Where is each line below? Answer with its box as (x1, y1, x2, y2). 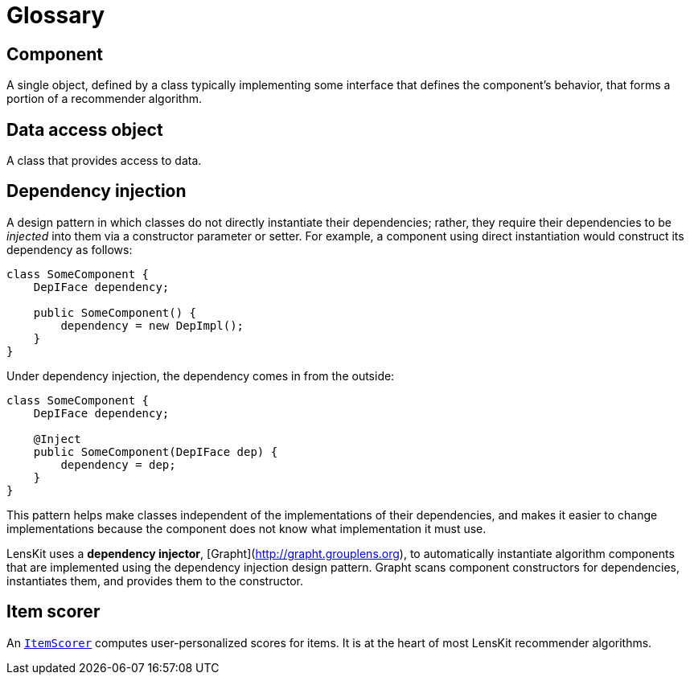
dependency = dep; (60, 457, 176, 471)
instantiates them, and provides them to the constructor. (6, 573, 303, 588)
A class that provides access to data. (6, 154, 202, 168)
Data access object (6, 119, 163, 140)
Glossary (6, 2, 105, 29)
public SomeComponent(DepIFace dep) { (33, 445, 278, 458)
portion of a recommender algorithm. (6, 92, 203, 106)
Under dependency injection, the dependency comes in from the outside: (6, 368, 395, 383)
